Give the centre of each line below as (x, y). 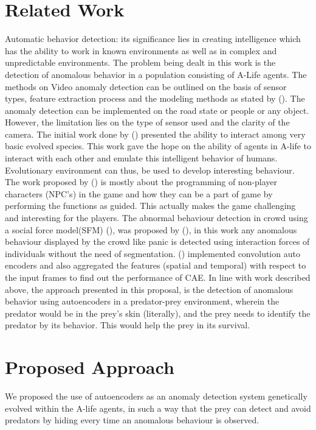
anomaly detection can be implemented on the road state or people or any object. (157, 110)
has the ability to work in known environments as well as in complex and (141, 50)
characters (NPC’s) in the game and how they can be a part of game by (139, 193)
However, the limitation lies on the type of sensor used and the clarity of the (147, 122)
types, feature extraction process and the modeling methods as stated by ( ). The (155, 98)
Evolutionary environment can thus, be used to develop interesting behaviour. (150, 170)
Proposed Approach (90, 367)
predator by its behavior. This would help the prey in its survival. (128, 325)
